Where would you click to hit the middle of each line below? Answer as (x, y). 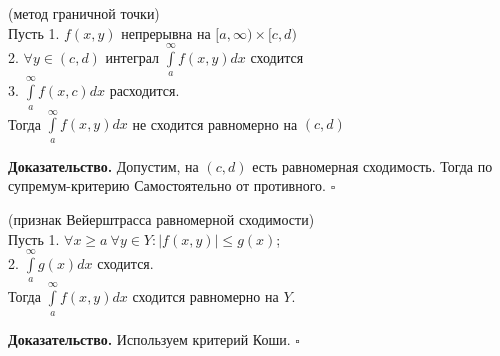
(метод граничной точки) (84, 13)
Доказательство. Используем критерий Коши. (149, 338)
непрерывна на (166, 32)
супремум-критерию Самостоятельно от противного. (167, 185)
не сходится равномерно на (215, 123)
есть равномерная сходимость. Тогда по (372, 165)
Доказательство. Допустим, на (103, 165)
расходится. (144, 90)
